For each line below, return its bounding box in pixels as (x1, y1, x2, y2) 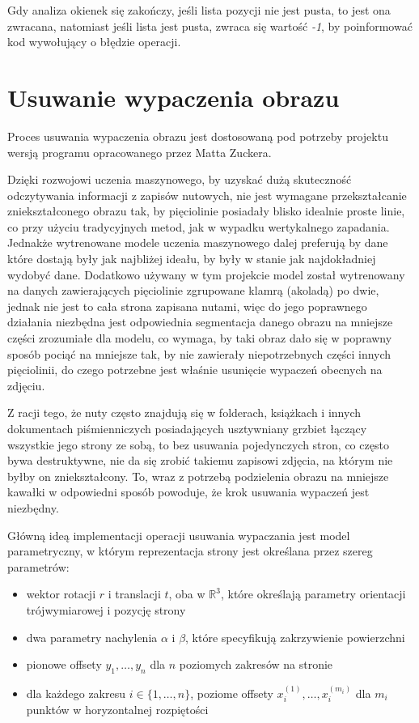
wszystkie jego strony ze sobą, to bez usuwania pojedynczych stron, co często (7, 436, 389, 453)
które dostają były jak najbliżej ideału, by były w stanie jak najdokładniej (7, 250, 376, 267)
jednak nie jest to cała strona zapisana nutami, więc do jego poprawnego (7, 297, 367, 314)
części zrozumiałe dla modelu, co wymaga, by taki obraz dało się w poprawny (7, 330, 392, 347)
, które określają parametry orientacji (220, 585, 406, 602)
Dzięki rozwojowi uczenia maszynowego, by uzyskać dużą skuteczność (7, 171, 352, 188)
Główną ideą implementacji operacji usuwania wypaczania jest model (7, 526, 350, 543)
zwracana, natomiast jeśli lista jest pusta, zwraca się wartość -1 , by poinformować (7, 17, 413, 34)
